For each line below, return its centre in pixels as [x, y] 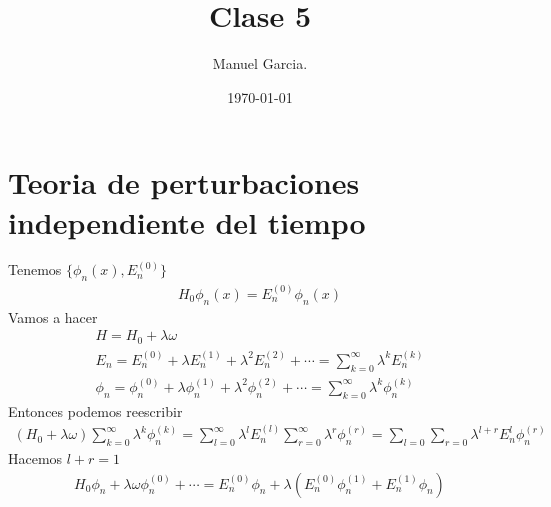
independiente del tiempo [187, 221]
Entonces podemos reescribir [95, 410]
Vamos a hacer [53, 316]
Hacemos [35, 458]
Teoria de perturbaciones [184, 182]
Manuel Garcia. [260, 63]
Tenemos [35, 269]
